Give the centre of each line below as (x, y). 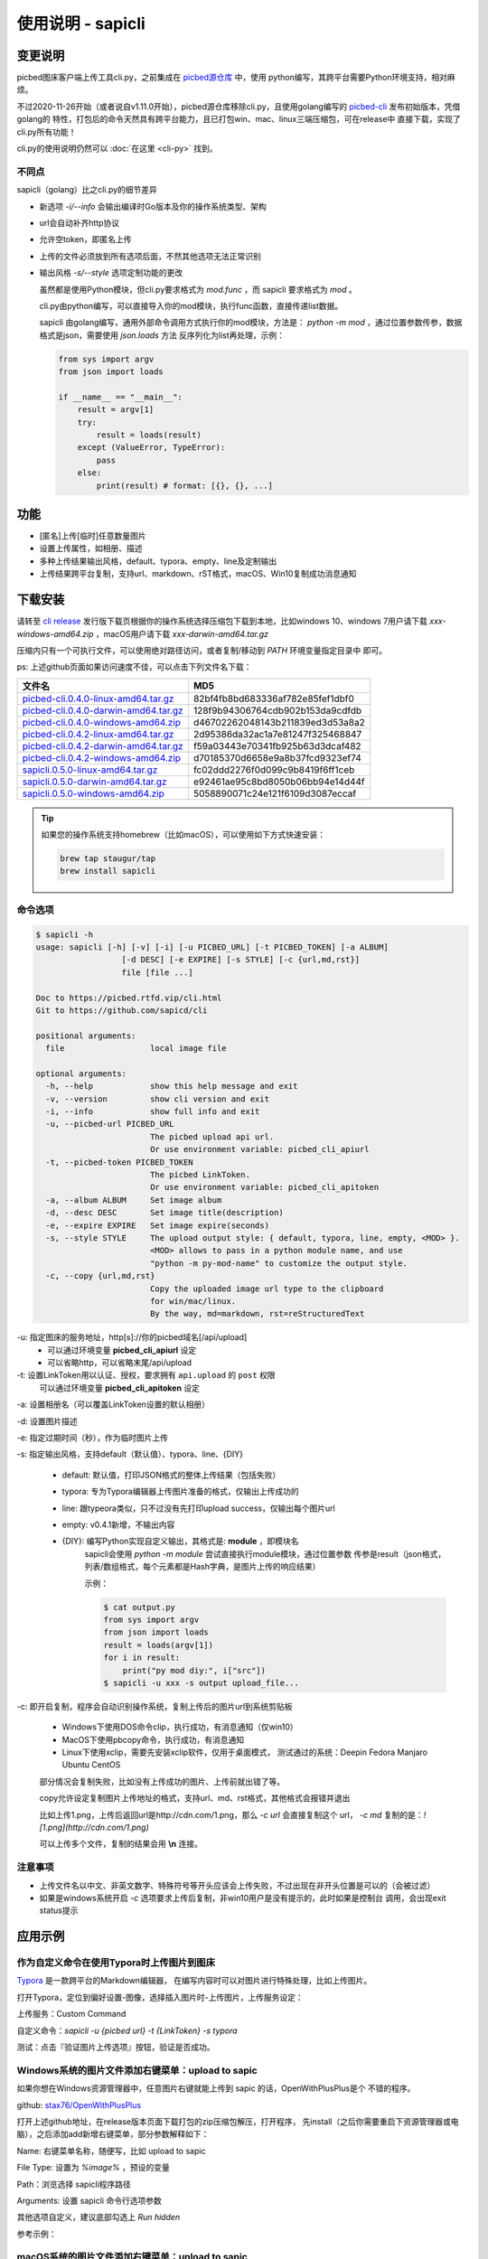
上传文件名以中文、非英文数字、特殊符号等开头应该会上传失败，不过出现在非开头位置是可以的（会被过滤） (237, 1885)
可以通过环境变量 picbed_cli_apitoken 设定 (120, 1388)
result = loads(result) (149, 435)
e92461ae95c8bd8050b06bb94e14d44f (279, 782)
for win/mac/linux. (193, 1301)
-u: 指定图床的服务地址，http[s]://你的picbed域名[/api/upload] (132, 1337)
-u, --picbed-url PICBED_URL (110, 1124)
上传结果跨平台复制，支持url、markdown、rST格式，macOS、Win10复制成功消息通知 (198, 574)
